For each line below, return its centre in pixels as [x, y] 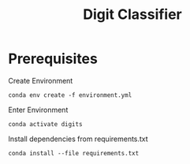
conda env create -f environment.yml [70, 95]
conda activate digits [45, 124]
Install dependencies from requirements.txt [78, 139]
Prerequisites [53, 59]
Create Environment [41, 80]
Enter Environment [38, 110]
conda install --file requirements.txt [74, 153]
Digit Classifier [132, 15]
